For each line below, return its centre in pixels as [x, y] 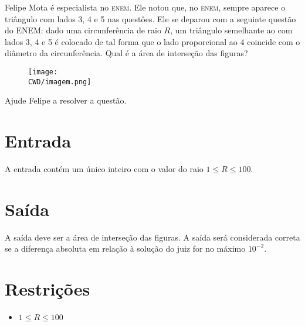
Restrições [48, 289]
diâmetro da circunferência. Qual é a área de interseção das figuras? [126, 53]
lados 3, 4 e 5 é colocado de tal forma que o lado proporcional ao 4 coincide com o [152, 41]
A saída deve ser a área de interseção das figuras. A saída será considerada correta [152, 237]
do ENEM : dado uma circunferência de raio [83, 30]
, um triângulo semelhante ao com [231, 30]
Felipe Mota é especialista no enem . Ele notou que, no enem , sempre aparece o [145, 7]
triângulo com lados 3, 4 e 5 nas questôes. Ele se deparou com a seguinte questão [150, 18]
